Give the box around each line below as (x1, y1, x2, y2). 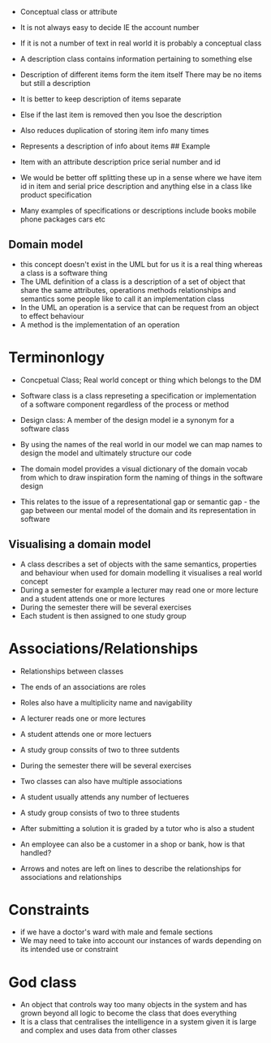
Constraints (8, 900, 90, 919)
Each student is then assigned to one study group (19, 610, 187, 620)
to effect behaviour (19, 311, 84, 321)
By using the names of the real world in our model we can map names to (19, 439, 263, 449)
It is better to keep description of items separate (19, 94, 182, 104)
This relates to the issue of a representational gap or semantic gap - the (19, 497, 260, 506)
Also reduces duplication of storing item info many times (19, 126, 209, 135)
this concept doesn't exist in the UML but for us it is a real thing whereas (19, 259, 263, 269)
